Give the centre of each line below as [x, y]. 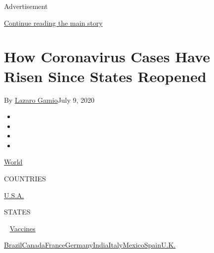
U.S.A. [14, 195]
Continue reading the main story [53, 22]
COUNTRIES [25, 179]
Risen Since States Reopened [105, 76]
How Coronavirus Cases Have [107, 57]
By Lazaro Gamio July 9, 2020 [49, 100]
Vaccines [22, 228]
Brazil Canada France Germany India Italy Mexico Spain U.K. [90, 245]
